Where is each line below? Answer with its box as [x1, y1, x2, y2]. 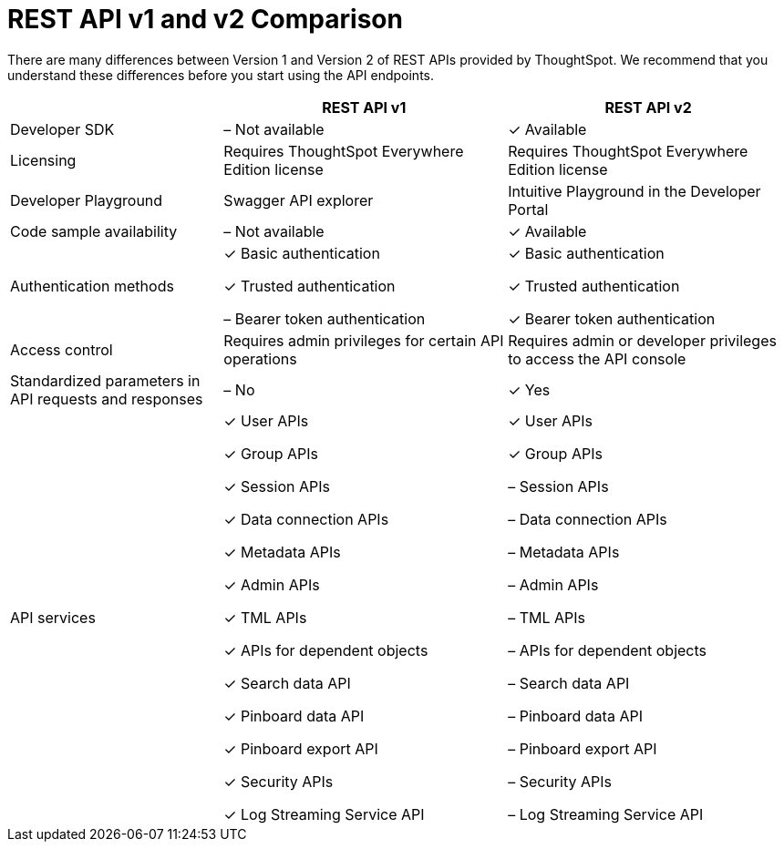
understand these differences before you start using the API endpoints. [7, 66, 434, 83]
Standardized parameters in [10, 371, 201, 390]
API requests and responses [10, 389, 203, 408]
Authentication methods [10, 276, 174, 295]
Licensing [10, 150, 77, 169]
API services [10, 608, 96, 627]
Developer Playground [10, 190, 163, 210]
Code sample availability [10, 221, 178, 240]
